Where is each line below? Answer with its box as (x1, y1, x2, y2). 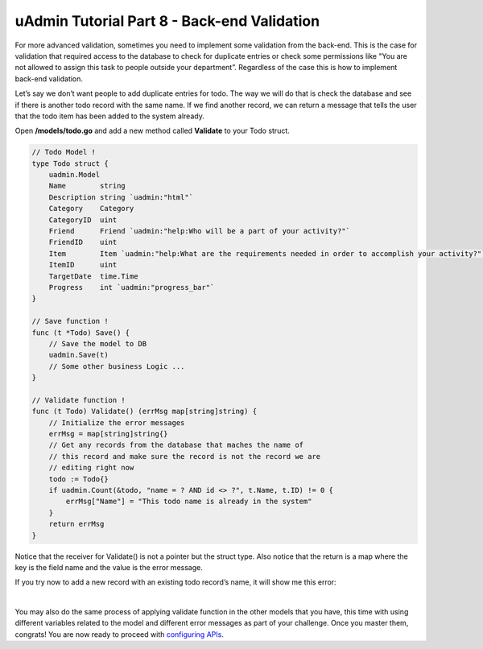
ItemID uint (48, 260, 118, 270)
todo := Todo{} (48, 474, 109, 483)
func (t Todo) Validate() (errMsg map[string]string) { (31, 407, 258, 416)
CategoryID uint (48, 215, 118, 225)
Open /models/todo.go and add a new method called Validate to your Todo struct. (14, 126, 290, 136)
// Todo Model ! (31, 147, 97, 157)
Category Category (48, 204, 134, 213)
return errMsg (48, 519, 105, 529)
